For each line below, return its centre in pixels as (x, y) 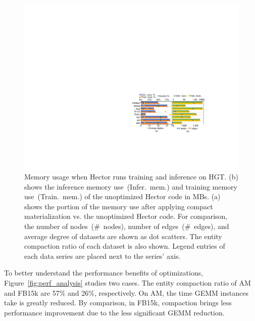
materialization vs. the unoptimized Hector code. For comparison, (126, 216)
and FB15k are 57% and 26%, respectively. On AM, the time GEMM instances (126, 292)
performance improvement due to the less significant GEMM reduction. (114, 312)
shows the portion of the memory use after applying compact (119, 206)
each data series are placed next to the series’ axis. (103, 256)
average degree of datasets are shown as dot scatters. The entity (123, 236)
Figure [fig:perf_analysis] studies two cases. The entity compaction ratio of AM (127, 283)
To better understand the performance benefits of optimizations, (104, 273)
